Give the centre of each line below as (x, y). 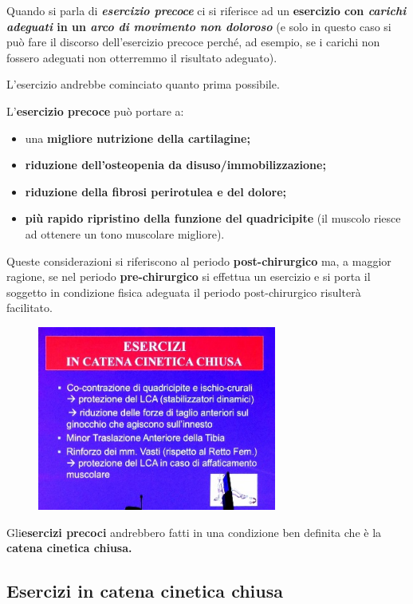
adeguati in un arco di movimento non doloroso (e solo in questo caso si (199, 26)
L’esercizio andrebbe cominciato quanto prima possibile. (143, 84)
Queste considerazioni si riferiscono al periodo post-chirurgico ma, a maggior (199, 261)
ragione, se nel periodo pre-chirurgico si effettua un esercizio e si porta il (189, 276)
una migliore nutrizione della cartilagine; (138, 138)
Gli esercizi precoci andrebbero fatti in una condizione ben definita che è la (194, 532)
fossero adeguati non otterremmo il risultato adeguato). (142, 57)
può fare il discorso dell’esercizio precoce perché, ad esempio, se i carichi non (193, 42)
